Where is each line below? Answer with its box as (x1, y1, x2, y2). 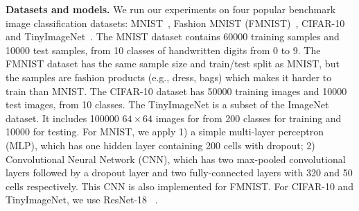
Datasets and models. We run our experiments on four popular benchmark (6, 2, 336, 16)
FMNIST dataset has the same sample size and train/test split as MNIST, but (6, 56, 340, 71)
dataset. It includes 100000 (6, 110, 119, 125)
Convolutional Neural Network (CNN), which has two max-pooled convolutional (6, 151, 346, 166)
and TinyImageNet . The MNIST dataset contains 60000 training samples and (6, 29, 340, 44)
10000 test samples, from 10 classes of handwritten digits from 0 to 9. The (6, 42, 321, 57)
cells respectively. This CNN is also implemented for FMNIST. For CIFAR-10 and (6, 178, 354, 193)
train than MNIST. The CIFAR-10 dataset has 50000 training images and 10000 (6, 83, 347, 98)
